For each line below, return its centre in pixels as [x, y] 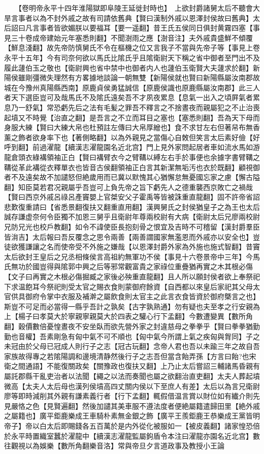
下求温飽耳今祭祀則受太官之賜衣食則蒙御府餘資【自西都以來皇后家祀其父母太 [132, 286]
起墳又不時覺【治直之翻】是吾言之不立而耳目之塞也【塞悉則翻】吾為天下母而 [132, 117]
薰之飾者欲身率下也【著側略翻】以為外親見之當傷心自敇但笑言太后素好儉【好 [132, 137]
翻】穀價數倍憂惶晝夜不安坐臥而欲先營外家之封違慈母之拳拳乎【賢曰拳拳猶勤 [132, 326]
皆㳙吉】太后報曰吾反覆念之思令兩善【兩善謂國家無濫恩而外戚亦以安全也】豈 [132, 236]
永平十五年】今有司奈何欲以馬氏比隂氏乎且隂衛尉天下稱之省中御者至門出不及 [132, 57]
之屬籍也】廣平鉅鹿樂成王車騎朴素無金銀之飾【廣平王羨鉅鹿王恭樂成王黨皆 [128, 416]
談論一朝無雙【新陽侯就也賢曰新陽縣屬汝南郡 [178, 77]
